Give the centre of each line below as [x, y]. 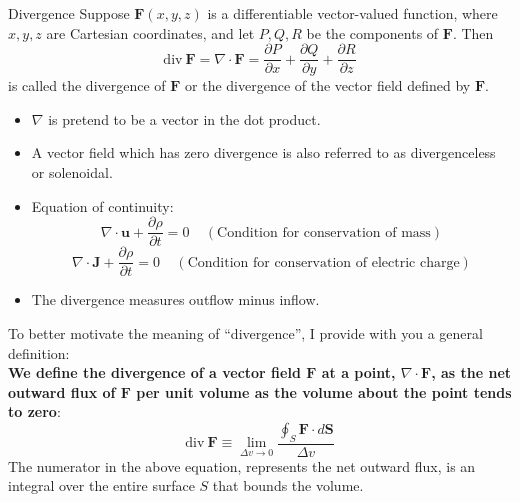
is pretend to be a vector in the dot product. [184, 118]
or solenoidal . [72, 172]
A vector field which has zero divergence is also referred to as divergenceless [263, 152]
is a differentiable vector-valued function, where [352, 13]
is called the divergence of [87, 85]
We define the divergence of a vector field [154, 372]
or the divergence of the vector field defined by [328, 85]
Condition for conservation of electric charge [323, 262]
